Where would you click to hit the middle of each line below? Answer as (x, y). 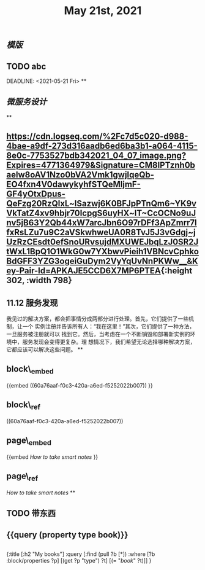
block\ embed (30, 370)
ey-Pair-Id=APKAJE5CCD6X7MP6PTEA (84, 271)
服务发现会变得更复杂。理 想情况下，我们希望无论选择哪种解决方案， (109, 342)
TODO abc (26, 66)
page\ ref (22, 477)
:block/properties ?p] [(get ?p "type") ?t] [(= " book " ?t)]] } (79, 561)
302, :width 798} (39, 280)
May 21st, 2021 (103, 11)
